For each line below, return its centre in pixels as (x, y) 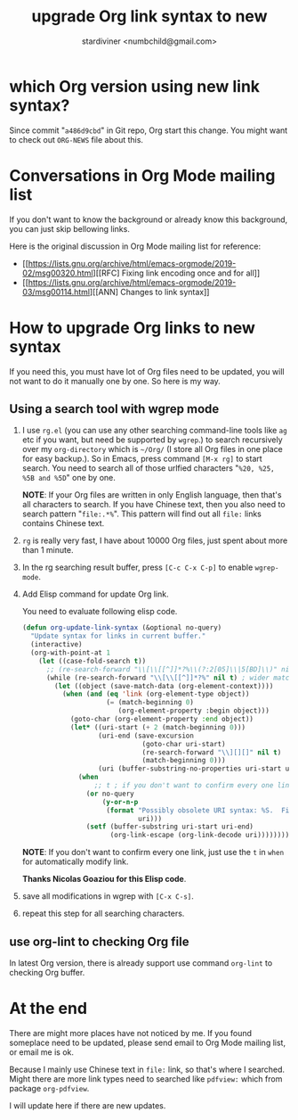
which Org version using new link (135, 86)
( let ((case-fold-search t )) (93, 661)
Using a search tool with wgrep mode (114, 409)
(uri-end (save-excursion (145, 736)
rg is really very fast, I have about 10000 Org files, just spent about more (155, 540)
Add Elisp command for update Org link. (95, 594)
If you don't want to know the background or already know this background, (149, 219)
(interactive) (56, 645)
